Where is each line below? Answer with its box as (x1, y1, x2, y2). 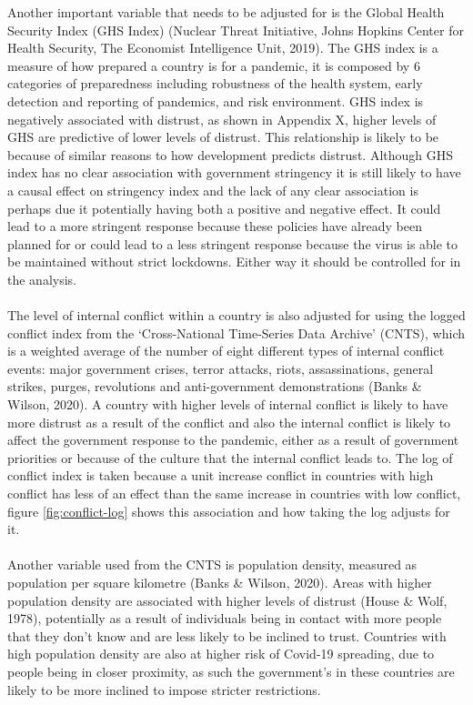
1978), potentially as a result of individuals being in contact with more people (7, 609, 442, 628)
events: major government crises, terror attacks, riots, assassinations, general (7, 358, 434, 378)
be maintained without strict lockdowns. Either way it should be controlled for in (7, 252, 461, 271)
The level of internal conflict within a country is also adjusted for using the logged (7, 306, 466, 325)
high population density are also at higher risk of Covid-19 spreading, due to (7, 644, 435, 663)
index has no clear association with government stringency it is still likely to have (7, 163, 461, 182)
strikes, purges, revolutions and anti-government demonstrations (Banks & (7, 377, 422, 396)
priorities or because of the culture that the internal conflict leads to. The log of (7, 448, 453, 467)
